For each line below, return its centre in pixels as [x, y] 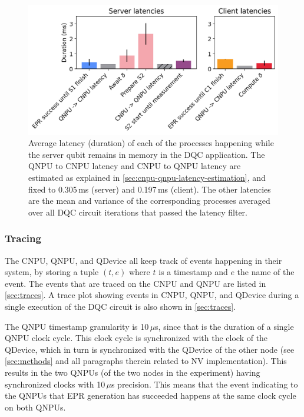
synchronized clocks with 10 [55, 384]
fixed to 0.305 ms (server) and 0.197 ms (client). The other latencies [150, 189]
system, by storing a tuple [52, 272]
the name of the [266, 272]
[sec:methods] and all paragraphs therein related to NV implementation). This [146, 361]
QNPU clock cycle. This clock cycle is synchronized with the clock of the [136, 338]
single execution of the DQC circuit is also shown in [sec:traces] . [120, 307]
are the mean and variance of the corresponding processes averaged [149, 201]
